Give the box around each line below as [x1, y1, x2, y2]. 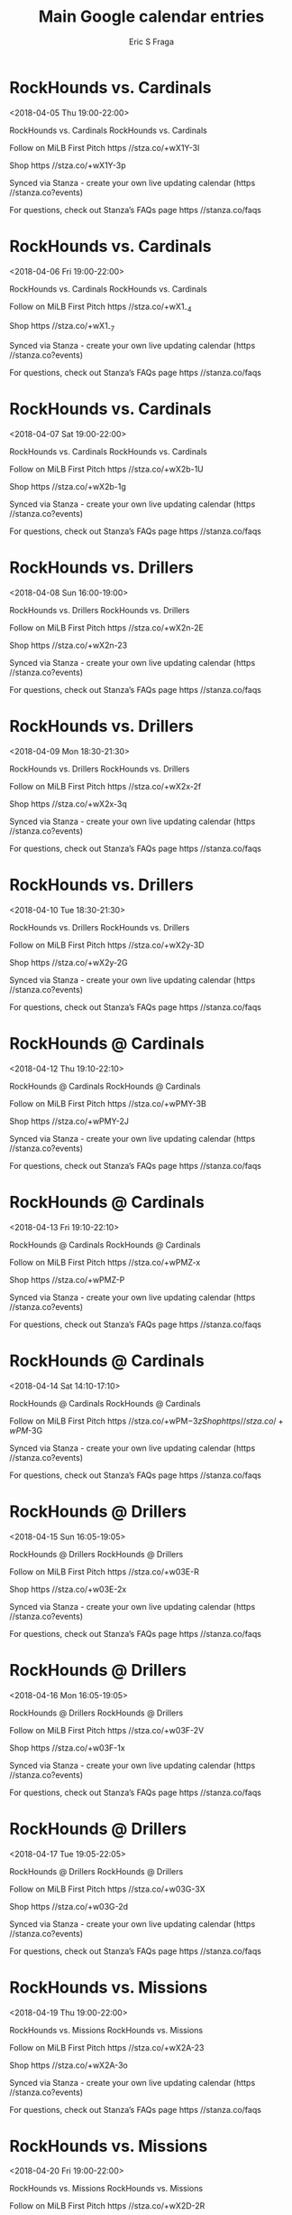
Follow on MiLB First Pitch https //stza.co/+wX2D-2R [9, 2201, 205, 2211]
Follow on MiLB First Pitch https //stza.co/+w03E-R [9, 1565, 200, 1577]
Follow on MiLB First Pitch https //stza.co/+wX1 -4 [9, 301, 192, 313]
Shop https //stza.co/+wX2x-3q [9, 799, 128, 809]
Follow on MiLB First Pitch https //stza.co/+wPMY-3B [9, 1098, 207, 1108]
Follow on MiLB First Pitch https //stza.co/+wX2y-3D [9, 939, 205, 950]
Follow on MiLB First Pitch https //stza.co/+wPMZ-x [9, 1257, 201, 1267]
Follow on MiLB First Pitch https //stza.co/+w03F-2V [9, 1724, 205, 1735]
